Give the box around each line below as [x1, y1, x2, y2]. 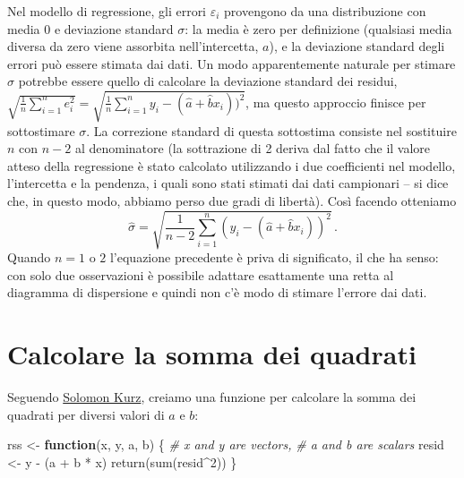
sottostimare [7, 121, 75, 140]
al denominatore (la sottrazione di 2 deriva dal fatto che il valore [74, 139, 431, 158]
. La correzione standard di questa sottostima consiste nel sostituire [86, 121, 457, 140]
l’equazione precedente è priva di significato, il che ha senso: [109, 248, 439, 267]
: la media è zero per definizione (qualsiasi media [185, 19, 452, 38]
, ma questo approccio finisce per [245, 92, 426, 111]
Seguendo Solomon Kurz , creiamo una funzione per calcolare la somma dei [7, 387, 417, 405]
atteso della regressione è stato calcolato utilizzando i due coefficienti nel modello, [7, 156, 456, 175]
